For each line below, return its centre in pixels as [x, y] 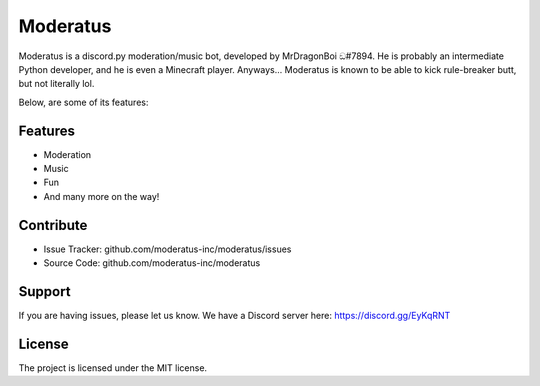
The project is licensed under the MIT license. [113, 367]
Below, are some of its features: [83, 102]
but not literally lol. [56, 84]
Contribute [53, 225]
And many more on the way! [101, 196]
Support [44, 291]
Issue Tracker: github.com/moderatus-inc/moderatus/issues [167, 249]
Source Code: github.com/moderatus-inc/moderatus [152, 263]
